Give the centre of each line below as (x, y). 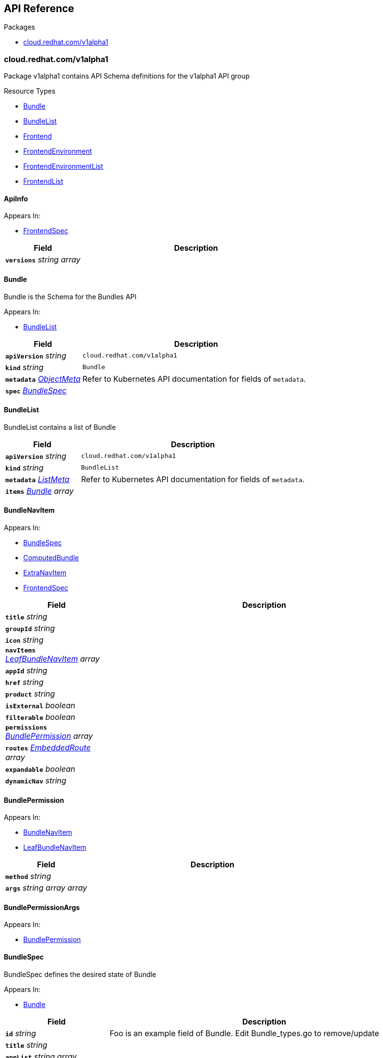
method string (28, 876)
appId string (26, 671)
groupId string (30, 628)
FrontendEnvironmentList (63, 166)
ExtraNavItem (45, 573)
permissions (26, 728)
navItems (21, 651)
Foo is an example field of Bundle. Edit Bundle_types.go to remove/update (244, 1033)
